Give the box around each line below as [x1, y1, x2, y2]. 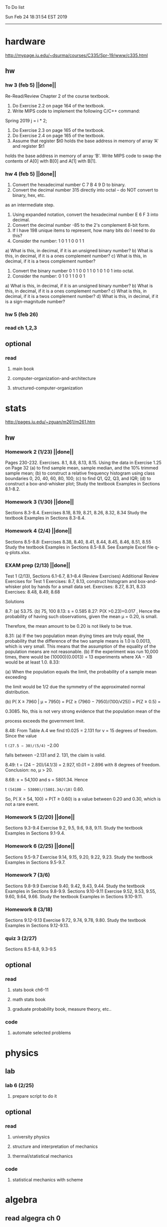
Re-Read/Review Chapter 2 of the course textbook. [5, 93, 110, 99]
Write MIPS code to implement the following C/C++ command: [12, 108, 140, 114]
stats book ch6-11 [12, 987, 49, 993]
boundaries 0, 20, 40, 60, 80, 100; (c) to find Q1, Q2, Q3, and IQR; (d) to [5, 475, 152, 481]
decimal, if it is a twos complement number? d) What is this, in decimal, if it [5, 293, 159, 299]
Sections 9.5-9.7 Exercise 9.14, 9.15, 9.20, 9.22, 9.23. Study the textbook [5, 854, 153, 860]
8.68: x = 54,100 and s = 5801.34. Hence [5, 776, 88, 782]
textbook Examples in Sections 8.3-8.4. [5, 515, 86, 521]
